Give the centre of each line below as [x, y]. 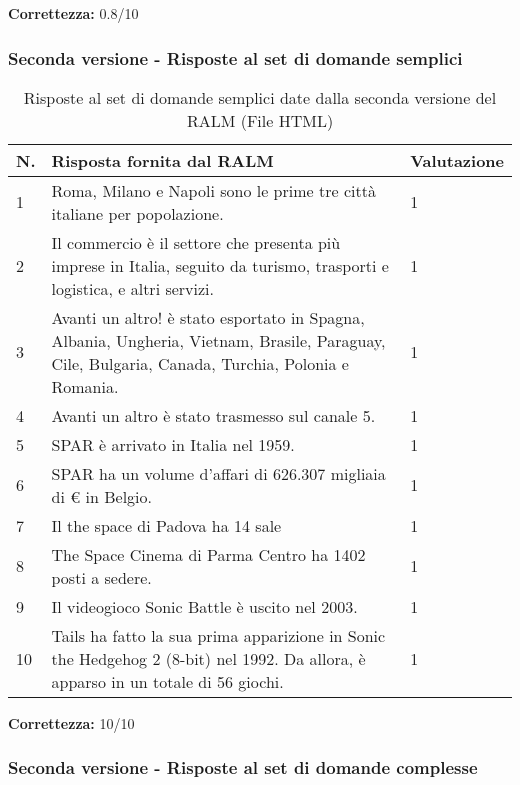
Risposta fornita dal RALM [162, 160]
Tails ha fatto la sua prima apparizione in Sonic [218, 635]
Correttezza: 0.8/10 [73, 13]
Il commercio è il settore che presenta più [196, 242]
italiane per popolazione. [137, 213]
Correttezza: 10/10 [71, 722]
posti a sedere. [101, 577]
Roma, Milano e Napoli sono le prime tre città [213, 190]
